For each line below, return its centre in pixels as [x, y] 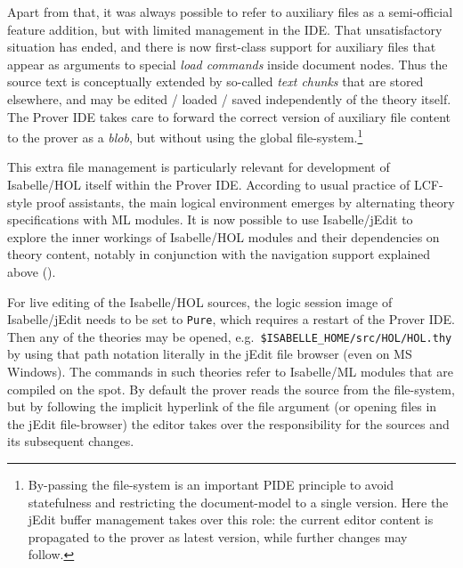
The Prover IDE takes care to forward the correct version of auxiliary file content [229, 116]
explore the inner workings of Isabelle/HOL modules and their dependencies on [223, 236]
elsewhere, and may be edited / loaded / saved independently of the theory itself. [229, 98]
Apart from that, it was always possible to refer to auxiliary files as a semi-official [230, 12]
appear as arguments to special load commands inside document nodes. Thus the [227, 64]
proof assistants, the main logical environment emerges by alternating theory [245, 202]
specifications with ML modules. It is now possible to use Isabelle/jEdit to [210, 219]
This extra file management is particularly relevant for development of [199, 167]
